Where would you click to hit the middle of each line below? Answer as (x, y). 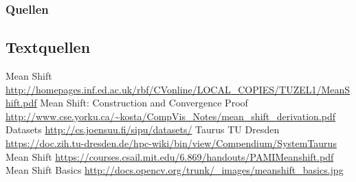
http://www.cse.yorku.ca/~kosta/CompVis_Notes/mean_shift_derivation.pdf (171, 116)
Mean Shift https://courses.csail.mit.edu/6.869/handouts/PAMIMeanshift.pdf (170, 156)
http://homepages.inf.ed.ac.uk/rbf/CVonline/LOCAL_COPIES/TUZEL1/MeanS (178, 89)
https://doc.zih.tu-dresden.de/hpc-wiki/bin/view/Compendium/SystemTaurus (171, 143)
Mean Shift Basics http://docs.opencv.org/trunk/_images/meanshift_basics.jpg (175, 170)
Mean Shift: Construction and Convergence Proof (144, 103)
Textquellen (48, 47)
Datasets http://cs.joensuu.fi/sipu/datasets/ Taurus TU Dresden (143, 129)
